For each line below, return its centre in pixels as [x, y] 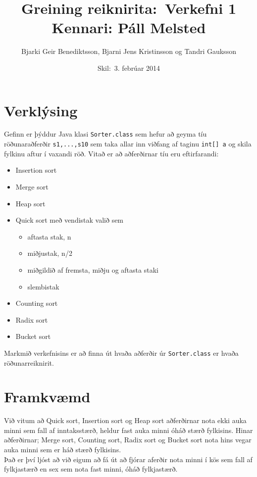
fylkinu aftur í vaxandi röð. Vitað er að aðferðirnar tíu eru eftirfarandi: [111, 153]
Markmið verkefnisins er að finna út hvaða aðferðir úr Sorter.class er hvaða [121, 353]
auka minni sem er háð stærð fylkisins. [63, 450]
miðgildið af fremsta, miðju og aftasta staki [93, 269]
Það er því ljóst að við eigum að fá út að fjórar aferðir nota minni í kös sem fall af [128, 459]
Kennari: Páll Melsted [129, 27]
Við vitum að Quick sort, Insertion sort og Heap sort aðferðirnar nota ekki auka [125, 420]
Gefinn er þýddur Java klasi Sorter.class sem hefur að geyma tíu [105, 134]
